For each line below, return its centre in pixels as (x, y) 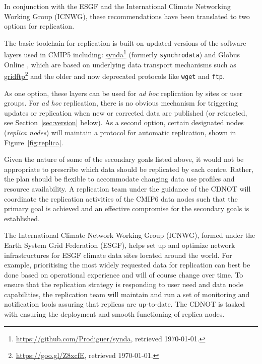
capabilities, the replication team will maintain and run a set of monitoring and (127, 294)
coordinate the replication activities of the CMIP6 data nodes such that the (121, 198)
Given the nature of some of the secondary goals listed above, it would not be (124, 159)
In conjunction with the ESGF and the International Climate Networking (117, 6)
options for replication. (39, 26)
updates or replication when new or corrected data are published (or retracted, (126, 112)
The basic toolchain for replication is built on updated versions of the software (125, 42)
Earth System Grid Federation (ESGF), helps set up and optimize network (120, 245)
